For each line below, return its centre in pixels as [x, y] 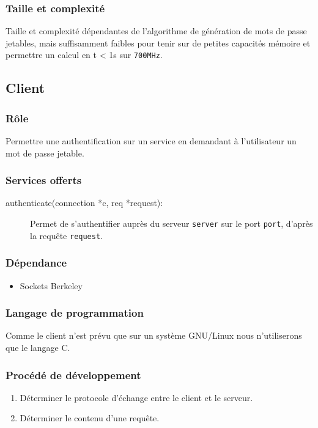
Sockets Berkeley [51, 285]
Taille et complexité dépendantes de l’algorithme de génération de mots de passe [156, 31]
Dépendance [36, 263]
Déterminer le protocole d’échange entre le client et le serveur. [136, 397]
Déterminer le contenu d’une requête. [90, 418]
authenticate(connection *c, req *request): [84, 203]
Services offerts [44, 180]
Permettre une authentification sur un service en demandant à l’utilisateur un [151, 141]
